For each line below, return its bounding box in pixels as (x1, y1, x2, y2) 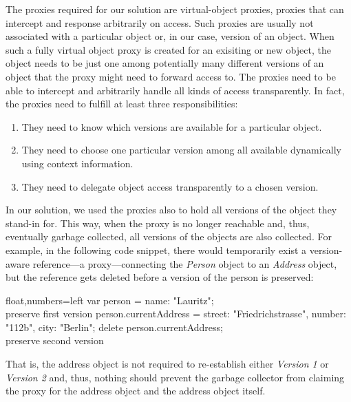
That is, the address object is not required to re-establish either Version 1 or (6, 357, 329, 371)
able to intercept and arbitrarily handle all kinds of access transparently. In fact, (6, 83, 345, 97)
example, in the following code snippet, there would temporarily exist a (6, 242, 307, 257)
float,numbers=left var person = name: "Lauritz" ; (6, 293, 214, 307)
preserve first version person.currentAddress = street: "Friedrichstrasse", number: (6, 306, 346, 321)
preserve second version (6, 333, 104, 348)
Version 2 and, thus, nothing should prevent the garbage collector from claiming (6, 370, 345, 384)
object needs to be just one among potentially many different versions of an (6, 56, 324, 70)
